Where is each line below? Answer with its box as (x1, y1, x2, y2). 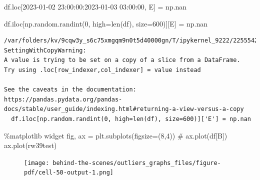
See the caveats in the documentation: (4, 86, 136, 93)
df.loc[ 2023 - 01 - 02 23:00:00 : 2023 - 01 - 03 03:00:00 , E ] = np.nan (4, 1, 187, 11)
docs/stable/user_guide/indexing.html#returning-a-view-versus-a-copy (4, 105, 244, 113)
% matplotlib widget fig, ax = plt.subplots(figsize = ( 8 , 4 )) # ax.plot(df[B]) (4, 130, 227, 140)
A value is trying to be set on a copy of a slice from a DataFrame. (4, 56, 240, 64)
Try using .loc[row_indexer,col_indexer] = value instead (4, 66, 201, 73)
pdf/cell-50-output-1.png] (24, 169, 113, 176)
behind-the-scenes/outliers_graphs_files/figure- (52, 159, 221, 166)
